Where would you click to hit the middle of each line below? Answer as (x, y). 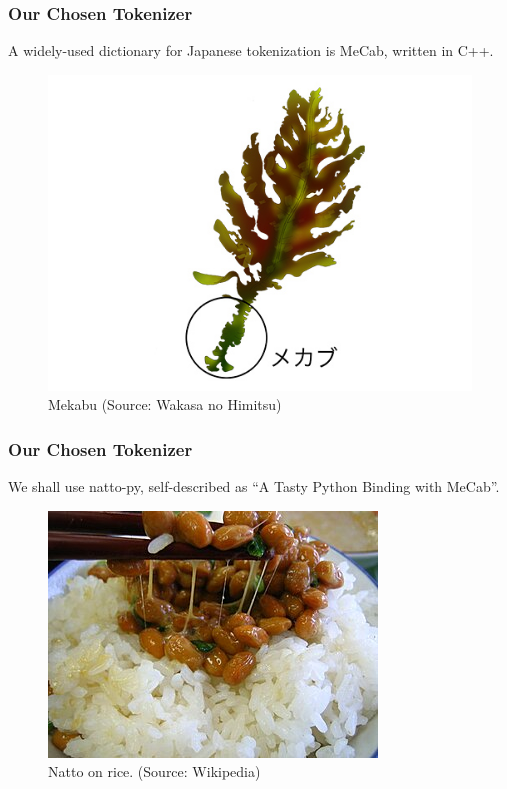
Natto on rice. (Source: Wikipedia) (154, 771)
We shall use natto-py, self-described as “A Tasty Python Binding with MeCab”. (254, 486)
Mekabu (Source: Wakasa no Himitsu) (165, 404)
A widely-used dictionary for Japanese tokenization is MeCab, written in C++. (251, 50)
